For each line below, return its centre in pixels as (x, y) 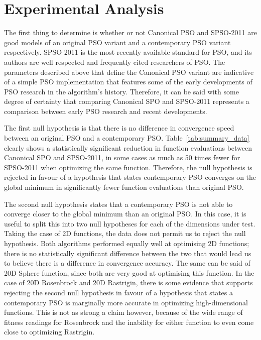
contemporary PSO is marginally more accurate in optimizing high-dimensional (126, 302)
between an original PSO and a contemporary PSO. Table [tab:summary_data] (127, 138)
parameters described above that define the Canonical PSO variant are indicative (129, 72)
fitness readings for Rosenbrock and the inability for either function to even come (129, 322)
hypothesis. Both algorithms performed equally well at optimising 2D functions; (127, 243)
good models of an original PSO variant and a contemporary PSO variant (117, 42)
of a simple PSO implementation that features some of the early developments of (128, 82)
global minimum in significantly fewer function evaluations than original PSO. (124, 187)
